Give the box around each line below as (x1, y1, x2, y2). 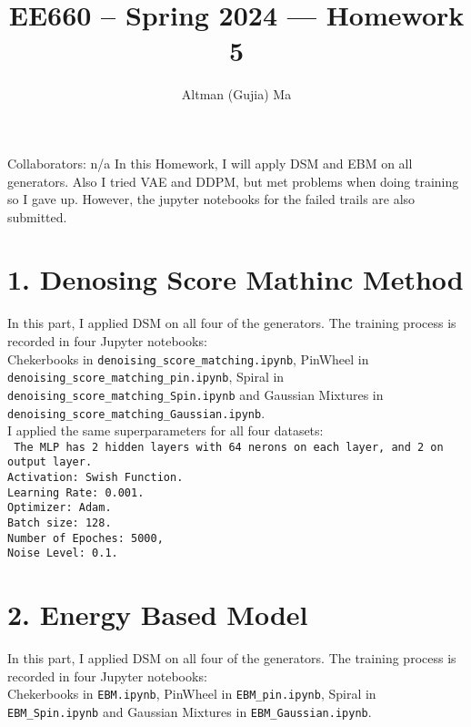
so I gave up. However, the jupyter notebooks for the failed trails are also (7, 189, 416, 209)
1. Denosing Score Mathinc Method (7, 261, 464, 298)
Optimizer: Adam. (7, 501, 112, 515)
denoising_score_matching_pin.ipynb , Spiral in (7, 367, 285, 386)
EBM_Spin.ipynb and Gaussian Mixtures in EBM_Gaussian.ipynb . (7, 702, 372, 722)
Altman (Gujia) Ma (181, 85, 292, 104)
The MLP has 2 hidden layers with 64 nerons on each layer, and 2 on (14, 440, 444, 454)
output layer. (7, 456, 93, 469)
